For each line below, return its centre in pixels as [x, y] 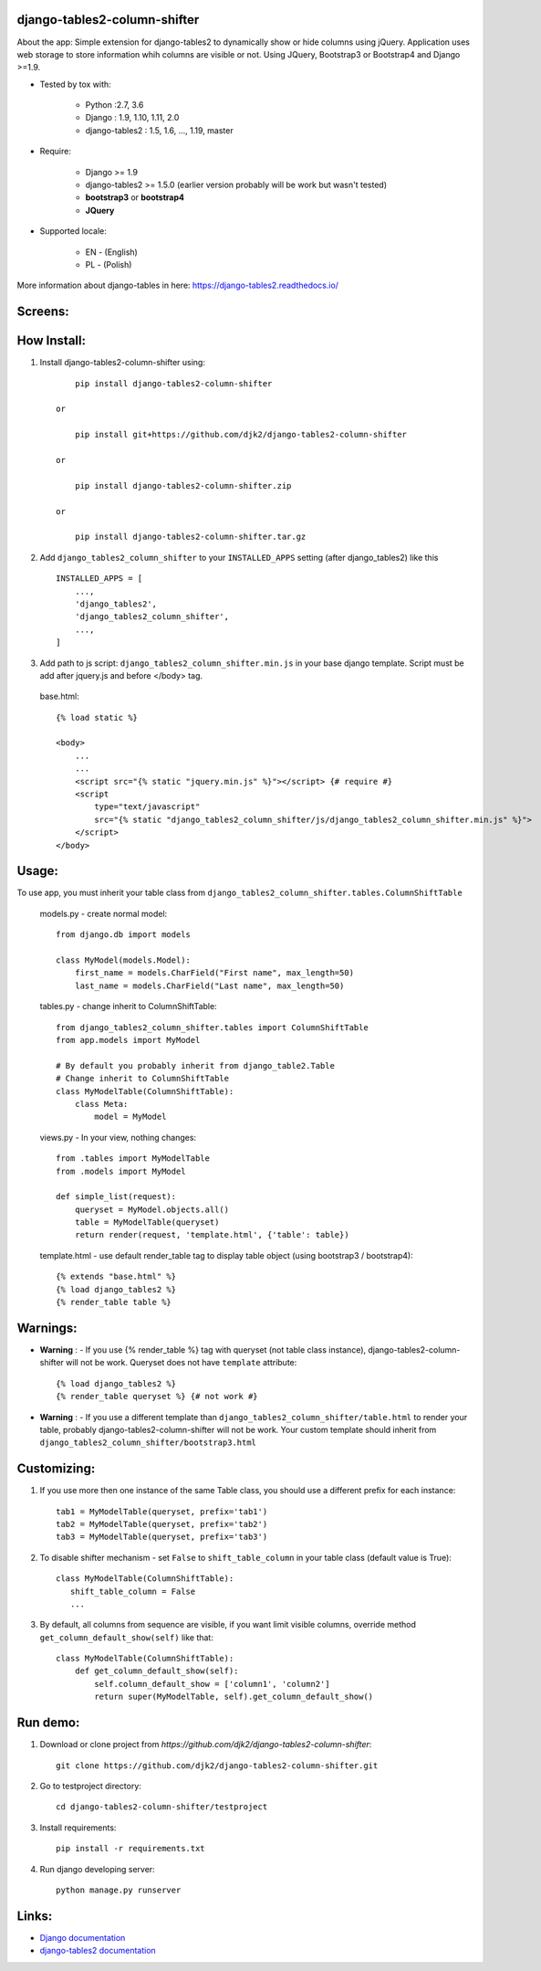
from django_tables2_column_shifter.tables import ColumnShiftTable [212, 1027]
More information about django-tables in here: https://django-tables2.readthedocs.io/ [178, 285]
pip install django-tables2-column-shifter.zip [183, 485]
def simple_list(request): [116, 1197]
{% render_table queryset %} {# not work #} [157, 1397]
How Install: [52, 341]
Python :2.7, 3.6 [114, 105]
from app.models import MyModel [128, 1040]
